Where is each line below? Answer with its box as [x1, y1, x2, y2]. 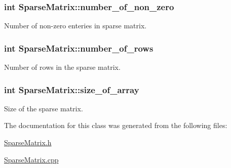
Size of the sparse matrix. [4, 103, 83, 113]
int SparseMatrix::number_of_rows [4, 41, 153, 54]
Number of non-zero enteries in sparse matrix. [4, 20, 147, 31]
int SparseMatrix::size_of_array [4, 83, 139, 96]
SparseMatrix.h [4, 137, 52, 148]
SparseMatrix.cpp [4, 154, 59, 164]
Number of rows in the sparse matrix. [4, 62, 121, 72]
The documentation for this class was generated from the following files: [4, 120, 227, 131]
